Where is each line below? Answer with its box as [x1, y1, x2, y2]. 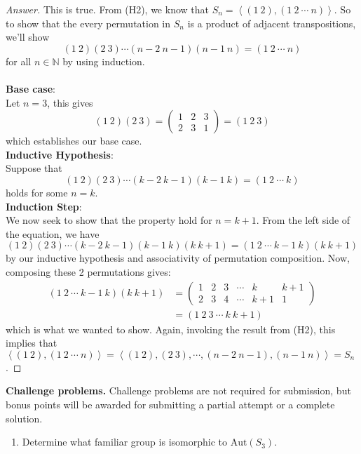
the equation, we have [6, 226, 100, 241]
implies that [6, 335, 57, 350]
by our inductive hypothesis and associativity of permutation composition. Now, [6, 251, 350, 265]
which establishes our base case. [6, 133, 142, 148]
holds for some [6, 185, 68, 199]
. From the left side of [256, 213, 350, 227]
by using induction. [62, 53, 145, 68]
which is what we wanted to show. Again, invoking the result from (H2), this [6, 321, 336, 336]
